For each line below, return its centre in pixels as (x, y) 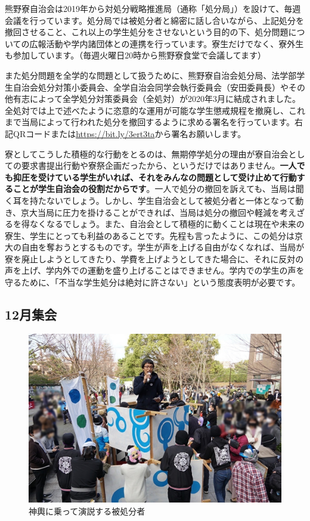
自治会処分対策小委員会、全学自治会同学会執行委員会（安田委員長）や (151, 87)
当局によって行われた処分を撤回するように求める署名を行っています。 (158, 122)
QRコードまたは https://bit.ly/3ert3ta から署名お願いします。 (129, 133)
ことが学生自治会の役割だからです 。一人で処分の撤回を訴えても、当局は (154, 189)
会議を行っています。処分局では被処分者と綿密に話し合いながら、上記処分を (154, 20)
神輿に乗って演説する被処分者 (87, 511)
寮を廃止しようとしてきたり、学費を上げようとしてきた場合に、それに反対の (154, 258)
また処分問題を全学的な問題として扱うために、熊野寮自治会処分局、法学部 (151, 75)
